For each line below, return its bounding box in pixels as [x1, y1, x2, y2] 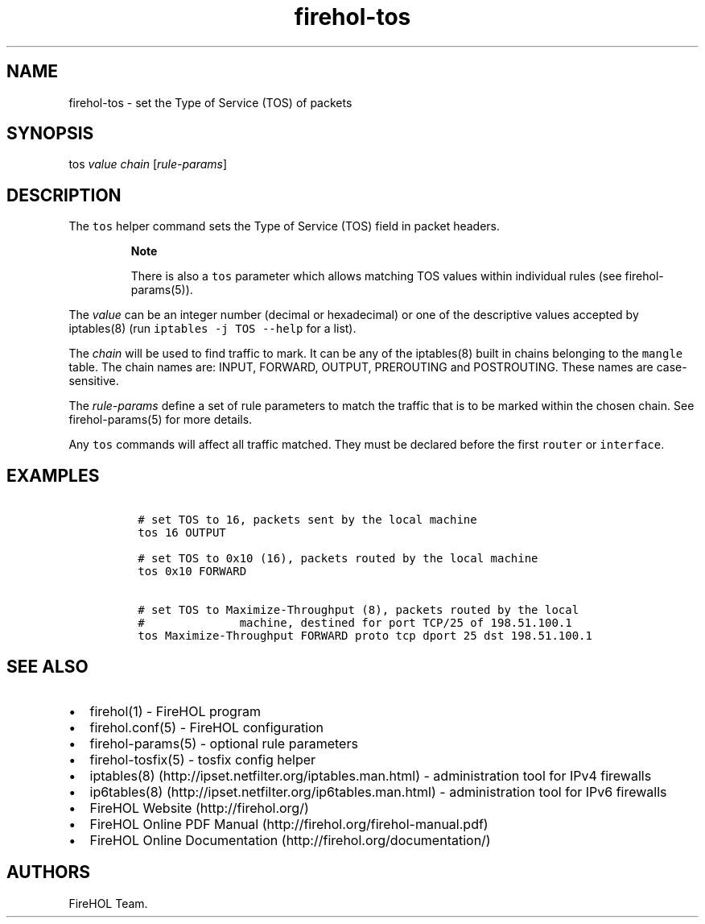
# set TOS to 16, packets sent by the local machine [138, 513, 477, 527]
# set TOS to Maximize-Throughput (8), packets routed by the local [138, 603, 579, 617]
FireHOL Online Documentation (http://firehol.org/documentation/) [89, 831, 491, 848]
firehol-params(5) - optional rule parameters [89, 735, 358, 752]
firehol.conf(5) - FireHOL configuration [89, 719, 324, 735]
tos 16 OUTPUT [138, 526, 226, 540]
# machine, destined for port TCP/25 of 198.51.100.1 [138, 616, 572, 630]
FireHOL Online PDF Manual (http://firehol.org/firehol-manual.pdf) [89, 815, 489, 832]
